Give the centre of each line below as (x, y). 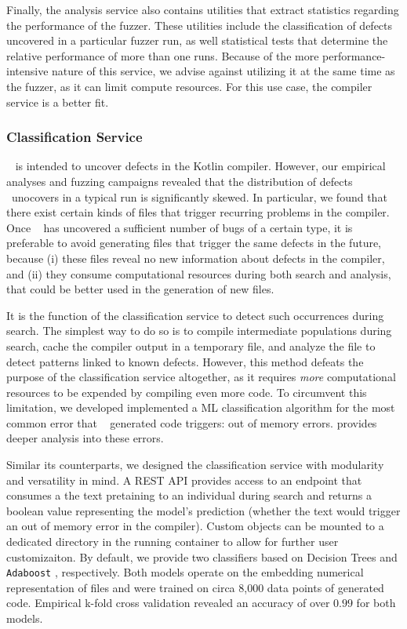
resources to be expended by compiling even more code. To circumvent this (187, 392)
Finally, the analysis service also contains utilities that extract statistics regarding (203, 9)
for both (376, 603)
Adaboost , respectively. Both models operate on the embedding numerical (185, 572)
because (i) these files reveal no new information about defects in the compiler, (196, 258)
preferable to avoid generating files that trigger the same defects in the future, (194, 243)
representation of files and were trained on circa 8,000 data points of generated (195, 587)
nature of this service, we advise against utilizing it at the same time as (223, 71)
